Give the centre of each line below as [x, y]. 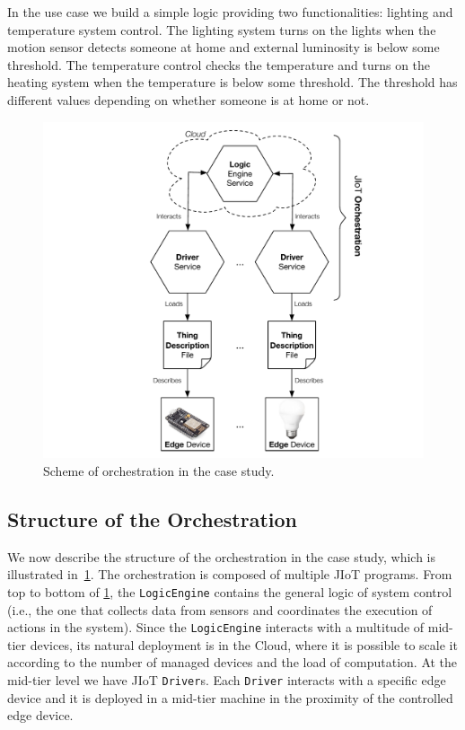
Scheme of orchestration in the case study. [159, 470]
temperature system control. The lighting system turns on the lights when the [222, 29]
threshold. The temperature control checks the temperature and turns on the [219, 64]
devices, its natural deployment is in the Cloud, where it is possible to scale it [244, 644]
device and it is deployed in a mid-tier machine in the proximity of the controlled [230, 697]
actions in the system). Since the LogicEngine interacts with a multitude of [216, 627]
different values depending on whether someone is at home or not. [189, 99]
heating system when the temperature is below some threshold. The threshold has [232, 82]
